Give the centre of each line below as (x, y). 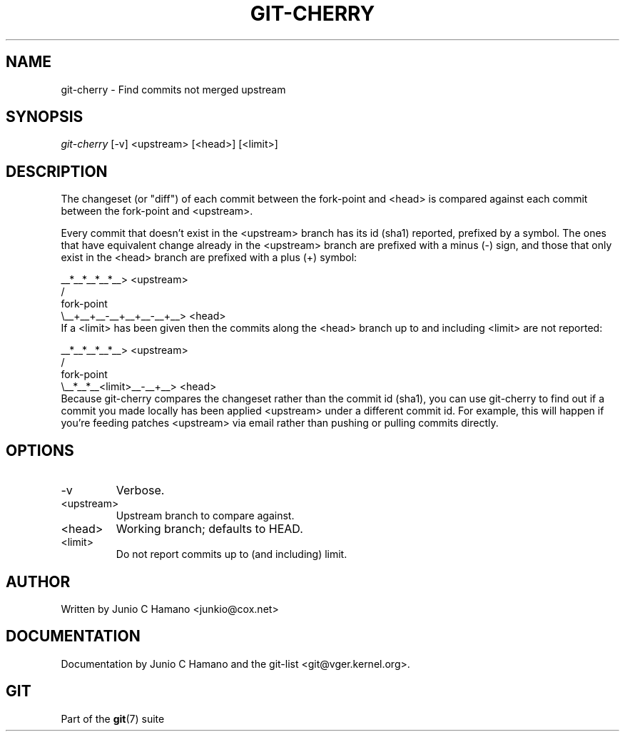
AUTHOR (38, 581)
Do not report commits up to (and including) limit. (232, 554)
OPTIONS (40, 450)
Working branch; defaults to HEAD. (209, 529)
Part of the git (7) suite (113, 718)
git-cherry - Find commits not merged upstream (173, 89)
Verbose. (140, 491)
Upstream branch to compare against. (205, 516)
